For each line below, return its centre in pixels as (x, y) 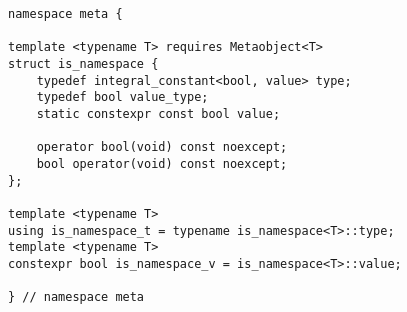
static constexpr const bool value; (158, 113)
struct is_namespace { (83, 63)
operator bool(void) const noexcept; (162, 147)
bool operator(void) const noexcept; (162, 163)
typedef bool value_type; (122, 97)
